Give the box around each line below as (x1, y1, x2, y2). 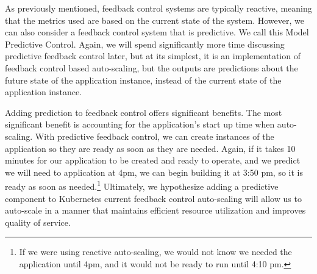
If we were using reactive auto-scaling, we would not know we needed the (19, 245, 292, 258)
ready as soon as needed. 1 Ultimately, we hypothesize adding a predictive (5, 178, 279, 192)
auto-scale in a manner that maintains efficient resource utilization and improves (5, 204, 306, 217)
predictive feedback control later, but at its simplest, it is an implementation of (5, 49, 301, 62)
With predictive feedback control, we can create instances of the (35, 129, 274, 142)
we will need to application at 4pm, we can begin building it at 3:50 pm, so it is (5, 165, 303, 178)
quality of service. (5, 215, 71, 228)
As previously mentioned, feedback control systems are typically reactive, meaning (5, 2, 312, 14)
